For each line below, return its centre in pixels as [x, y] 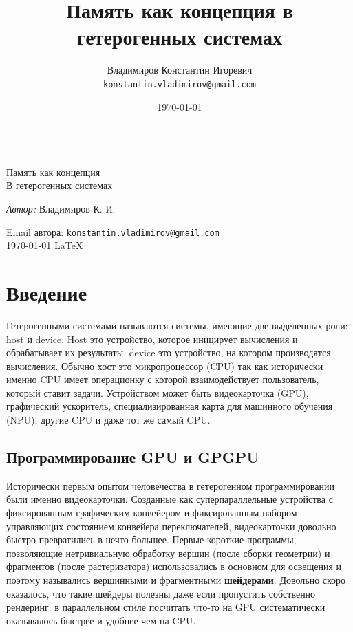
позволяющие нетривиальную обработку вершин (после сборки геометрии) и [168, 553]
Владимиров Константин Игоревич [180, 70]
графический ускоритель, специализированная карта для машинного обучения [170, 406]
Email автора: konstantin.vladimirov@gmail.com [113, 231]
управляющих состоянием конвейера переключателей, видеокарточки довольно [171, 526]
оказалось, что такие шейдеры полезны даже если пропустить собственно [161, 593]
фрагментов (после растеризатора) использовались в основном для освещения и [174, 566]
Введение [47, 292]
